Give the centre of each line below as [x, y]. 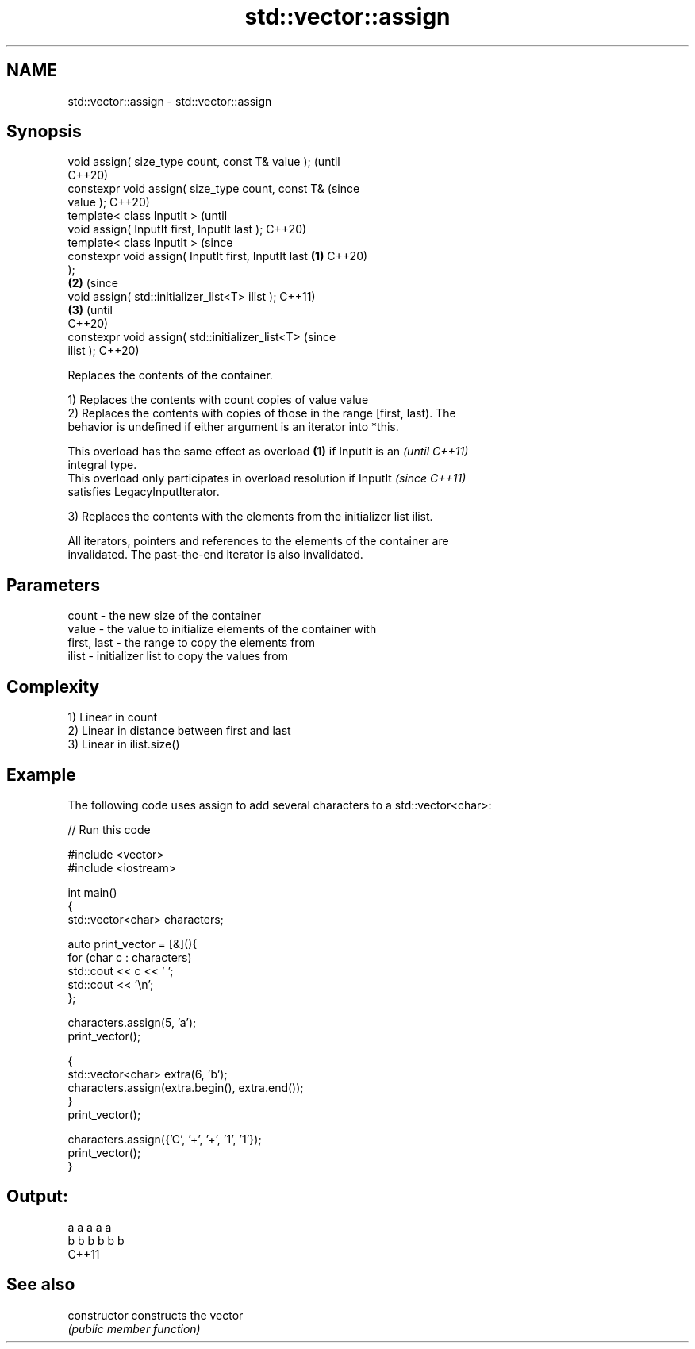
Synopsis [44, 132]
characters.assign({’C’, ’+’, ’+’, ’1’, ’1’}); [165, 1139]
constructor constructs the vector [156, 1315]
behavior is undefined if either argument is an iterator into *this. [233, 427]
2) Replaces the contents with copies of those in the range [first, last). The [262, 413]
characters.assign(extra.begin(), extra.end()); [186, 1087]
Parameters [53, 585]
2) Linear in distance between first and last [179, 731]
